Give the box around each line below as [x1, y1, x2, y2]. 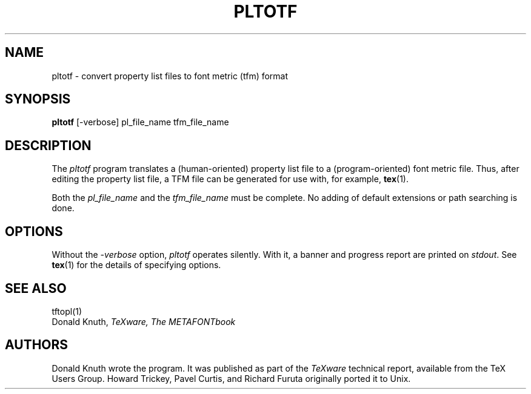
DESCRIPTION [5, 137, 92, 153]
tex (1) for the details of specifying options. [52, 260, 221, 271]
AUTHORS [5, 337, 68, 353]
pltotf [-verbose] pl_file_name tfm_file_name [52, 117, 229, 128]
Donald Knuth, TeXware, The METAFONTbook [52, 316, 236, 327]
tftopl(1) [52, 306, 82, 317]
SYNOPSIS [5, 91, 71, 107]
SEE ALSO [5, 280, 67, 296]
